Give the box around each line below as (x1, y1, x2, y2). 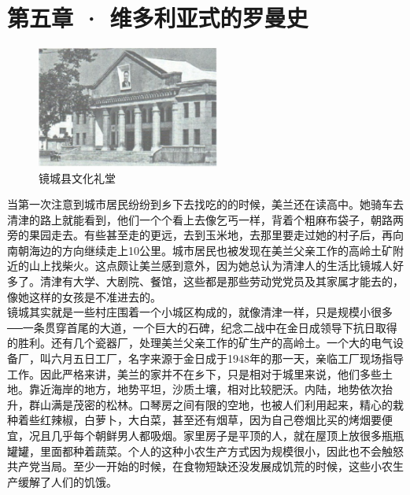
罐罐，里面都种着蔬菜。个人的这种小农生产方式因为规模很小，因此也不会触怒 (7, 442, 404, 459)
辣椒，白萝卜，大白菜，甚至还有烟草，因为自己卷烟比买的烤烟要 (50, 412, 382, 428)
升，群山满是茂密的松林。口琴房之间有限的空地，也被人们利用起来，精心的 (7, 396, 393, 412)
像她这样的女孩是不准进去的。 (7, 288, 161, 305)
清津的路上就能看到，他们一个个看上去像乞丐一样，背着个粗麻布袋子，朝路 (7, 211, 393, 227)
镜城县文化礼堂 (39, 169, 116, 186)
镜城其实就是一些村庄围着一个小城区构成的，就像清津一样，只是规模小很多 (7, 304, 393, 320)
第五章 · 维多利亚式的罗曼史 (7, 2, 308, 34)
